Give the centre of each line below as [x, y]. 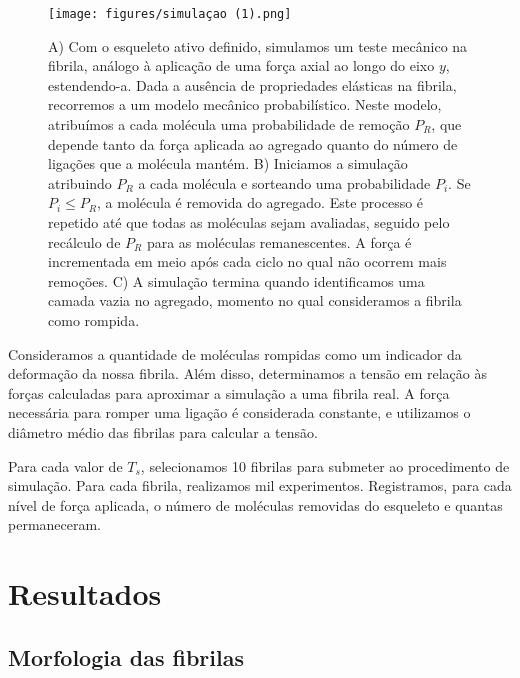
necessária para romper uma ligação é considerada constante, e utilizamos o [239, 412]
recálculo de [84, 241]
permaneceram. [55, 524]
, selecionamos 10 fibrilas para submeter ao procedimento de [325, 465]
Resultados [85, 593]
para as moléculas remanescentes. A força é [279, 241]
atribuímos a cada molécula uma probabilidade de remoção [229, 124]
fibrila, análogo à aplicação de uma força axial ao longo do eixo [241, 65]
